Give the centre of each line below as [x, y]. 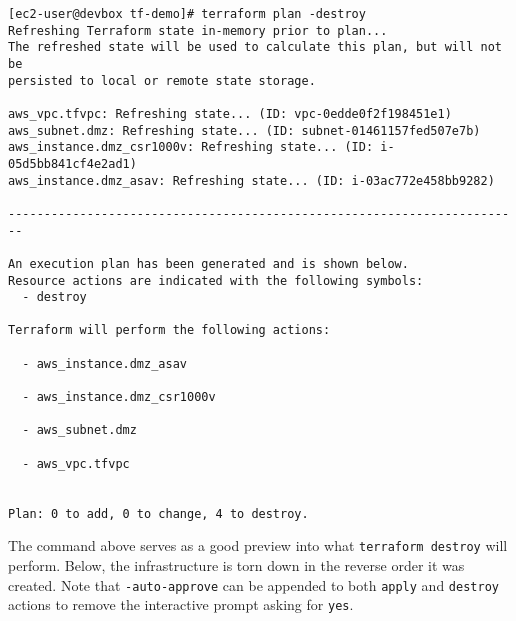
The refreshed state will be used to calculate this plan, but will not [255, 47]
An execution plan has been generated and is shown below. [208, 263]
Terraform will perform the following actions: [169, 330]
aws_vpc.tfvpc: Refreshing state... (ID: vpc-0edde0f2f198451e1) [230, 113]
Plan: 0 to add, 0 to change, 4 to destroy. [158, 513]
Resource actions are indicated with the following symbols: [216, 280]
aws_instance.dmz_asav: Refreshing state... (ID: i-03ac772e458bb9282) [251, 180]
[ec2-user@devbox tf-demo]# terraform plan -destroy [187, 14]
